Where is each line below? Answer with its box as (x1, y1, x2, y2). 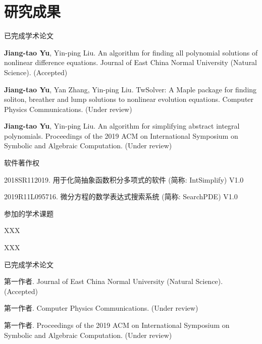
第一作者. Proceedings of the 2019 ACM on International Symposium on (4, 320, 230, 330)
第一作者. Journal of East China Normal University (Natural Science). (4, 276, 223, 286)
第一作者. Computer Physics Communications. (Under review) (4, 303, 198, 313)
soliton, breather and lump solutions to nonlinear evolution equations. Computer (4, 94, 254, 104)
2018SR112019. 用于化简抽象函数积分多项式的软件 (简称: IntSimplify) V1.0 (4, 174, 244, 185)
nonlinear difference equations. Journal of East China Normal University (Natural (4, 57, 257, 68)
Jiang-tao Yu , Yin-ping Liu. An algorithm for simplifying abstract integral (4, 121, 240, 131)
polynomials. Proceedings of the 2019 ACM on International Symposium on (4, 130, 238, 141)
